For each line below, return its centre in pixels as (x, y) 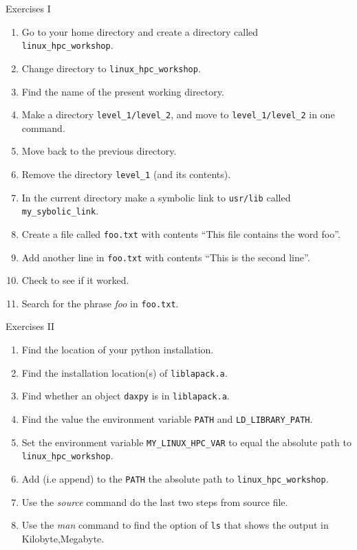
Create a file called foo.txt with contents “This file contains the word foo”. (181, 233)
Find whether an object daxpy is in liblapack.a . (126, 396)
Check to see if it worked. (75, 280)
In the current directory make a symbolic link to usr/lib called (156, 197)
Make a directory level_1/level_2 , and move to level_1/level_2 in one (178, 114)
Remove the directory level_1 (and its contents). (126, 174)
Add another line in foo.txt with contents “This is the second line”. (166, 257)
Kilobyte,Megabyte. (63, 538)
